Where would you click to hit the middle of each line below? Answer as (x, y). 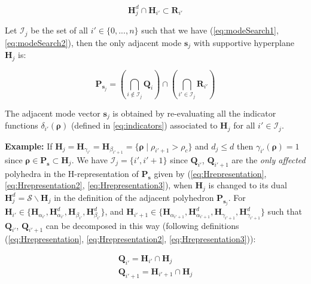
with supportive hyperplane (244, 42)
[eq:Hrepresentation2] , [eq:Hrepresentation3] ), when (99, 185)
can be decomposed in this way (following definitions (142, 225)
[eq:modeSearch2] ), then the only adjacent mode (93, 42)
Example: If (29, 146)
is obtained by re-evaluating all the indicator (194, 113)
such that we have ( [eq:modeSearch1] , (210, 30)
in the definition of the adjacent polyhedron (134, 197)
